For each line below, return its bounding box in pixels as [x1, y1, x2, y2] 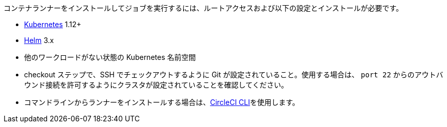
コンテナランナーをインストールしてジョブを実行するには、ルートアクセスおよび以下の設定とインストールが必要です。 [4, 4, 403, 12]
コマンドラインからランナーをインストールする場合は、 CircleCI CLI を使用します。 [24, 98, 300, 107]
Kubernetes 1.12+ [24, 20, 81, 29]
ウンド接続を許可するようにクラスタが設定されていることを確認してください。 [24, 80, 288, 89]
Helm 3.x [24, 36, 54, 45]
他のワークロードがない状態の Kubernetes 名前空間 [24, 53, 196, 61]
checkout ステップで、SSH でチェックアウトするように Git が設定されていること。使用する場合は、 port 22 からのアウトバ [24, 70, 443, 79]
